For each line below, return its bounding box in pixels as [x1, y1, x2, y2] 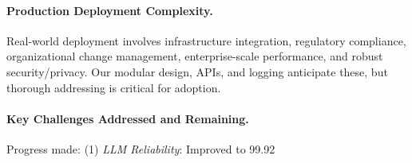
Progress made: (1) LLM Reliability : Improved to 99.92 [6, 140, 275, 157]
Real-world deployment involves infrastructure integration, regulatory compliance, [6, 32, 406, 49]
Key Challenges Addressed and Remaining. [6, 110, 249, 126]
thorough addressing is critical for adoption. [6, 79, 221, 95]
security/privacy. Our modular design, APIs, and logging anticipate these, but [6, 63, 388, 80]
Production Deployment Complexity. [6, 2, 213, 18]
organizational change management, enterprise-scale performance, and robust [6, 48, 383, 64]
